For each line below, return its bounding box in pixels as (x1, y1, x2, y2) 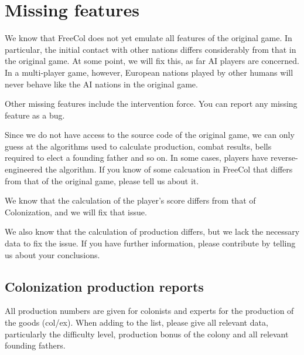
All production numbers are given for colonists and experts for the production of (5, 305, 294, 317)
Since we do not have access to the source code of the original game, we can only (5, 129, 295, 141)
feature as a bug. (5, 109, 65, 121)
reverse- (270, 151, 298, 164)
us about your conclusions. (5, 248, 100, 261)
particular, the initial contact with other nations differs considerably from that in (5, 43, 296, 55)
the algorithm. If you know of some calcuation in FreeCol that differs (45, 163, 293, 175)
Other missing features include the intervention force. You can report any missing (5, 97, 298, 110)
